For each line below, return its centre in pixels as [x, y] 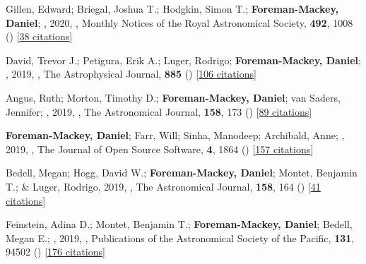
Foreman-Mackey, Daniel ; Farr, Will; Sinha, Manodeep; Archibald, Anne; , [175, 135]
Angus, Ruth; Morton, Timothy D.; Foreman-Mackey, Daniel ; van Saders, [173, 97]
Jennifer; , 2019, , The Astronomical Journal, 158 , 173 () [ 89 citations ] [159, 111]
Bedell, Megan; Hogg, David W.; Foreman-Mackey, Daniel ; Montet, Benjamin [182, 173]
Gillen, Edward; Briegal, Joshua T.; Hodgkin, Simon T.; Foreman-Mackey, [172, 8]
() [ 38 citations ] [39, 36]
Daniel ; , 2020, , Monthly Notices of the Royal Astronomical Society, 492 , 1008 [179, 22]
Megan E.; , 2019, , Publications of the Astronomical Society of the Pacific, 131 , [180, 238]
